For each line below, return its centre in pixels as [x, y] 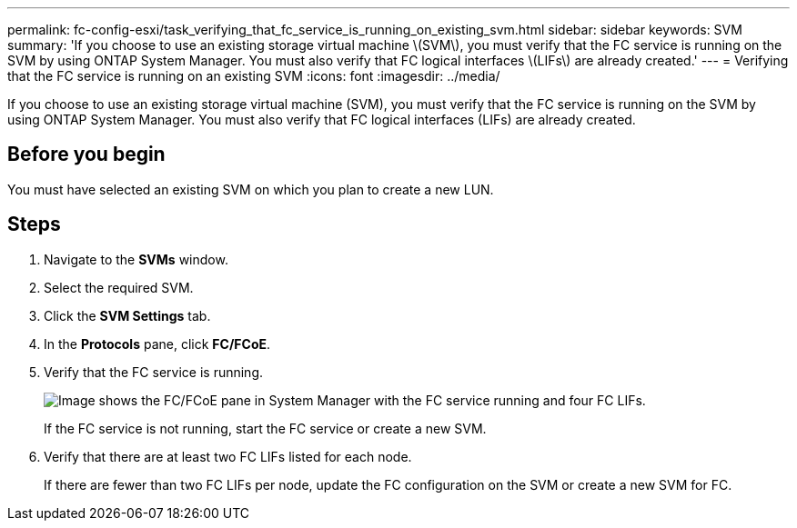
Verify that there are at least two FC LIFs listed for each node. [228, 456]
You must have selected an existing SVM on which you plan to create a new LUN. [251, 189]
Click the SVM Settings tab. [127, 315]
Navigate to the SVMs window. [136, 259]
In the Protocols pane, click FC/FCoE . [157, 344]
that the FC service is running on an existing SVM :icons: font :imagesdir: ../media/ [254, 76]
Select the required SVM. [119, 287]
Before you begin [86, 154]
